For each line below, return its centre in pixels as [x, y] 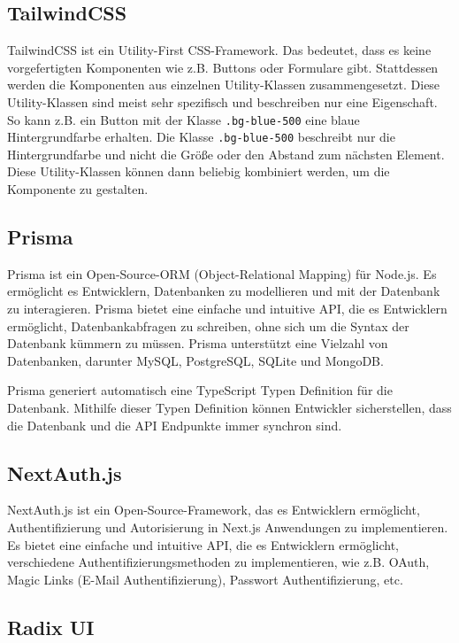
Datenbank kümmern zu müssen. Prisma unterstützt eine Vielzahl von [198, 343]
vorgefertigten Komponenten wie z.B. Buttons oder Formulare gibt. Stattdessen [223, 67]
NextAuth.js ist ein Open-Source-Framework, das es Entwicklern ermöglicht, [214, 510]
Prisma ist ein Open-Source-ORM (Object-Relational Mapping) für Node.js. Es [222, 273]
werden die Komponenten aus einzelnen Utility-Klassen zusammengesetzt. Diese [224, 85]
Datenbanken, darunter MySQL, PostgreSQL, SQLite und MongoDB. [195, 360]
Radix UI [51, 627]
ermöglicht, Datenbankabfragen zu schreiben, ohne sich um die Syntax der [208, 325]
